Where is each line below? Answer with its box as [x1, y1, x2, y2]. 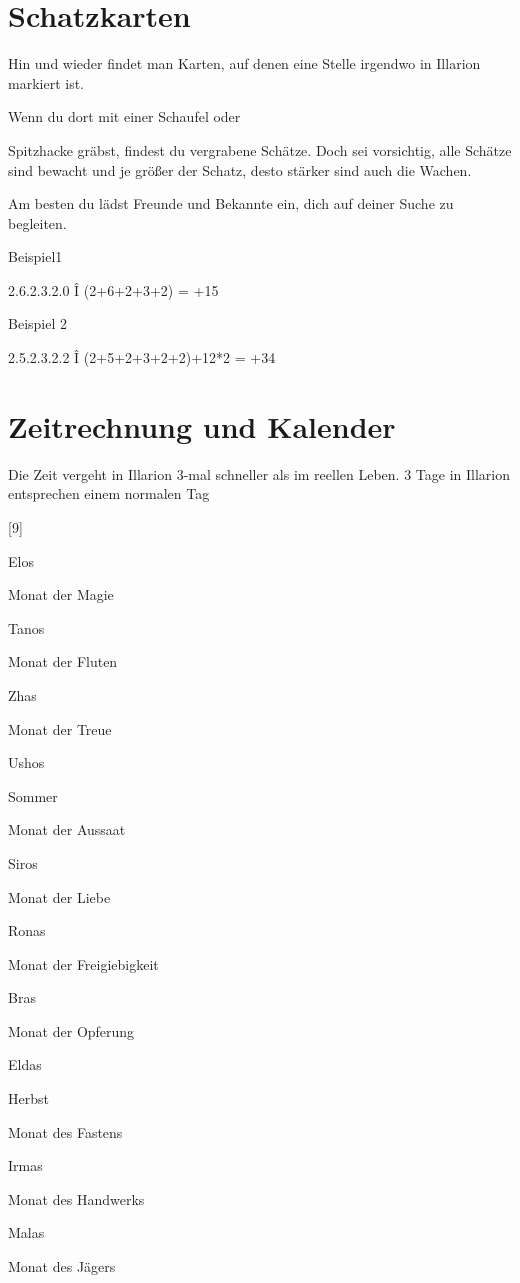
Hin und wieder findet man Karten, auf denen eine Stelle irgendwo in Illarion [8, 53, 481, 74]
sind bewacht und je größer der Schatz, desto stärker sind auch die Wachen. [8, 159, 472, 180]
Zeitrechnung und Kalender [8, 405, 396, 446]
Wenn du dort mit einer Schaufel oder [8, 106, 241, 127]
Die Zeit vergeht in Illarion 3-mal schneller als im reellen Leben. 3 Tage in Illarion [8, 463, 510, 484]
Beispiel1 [8, 246, 63, 267]
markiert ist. [8, 72, 84, 93]
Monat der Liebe [8, 886, 111, 907]
